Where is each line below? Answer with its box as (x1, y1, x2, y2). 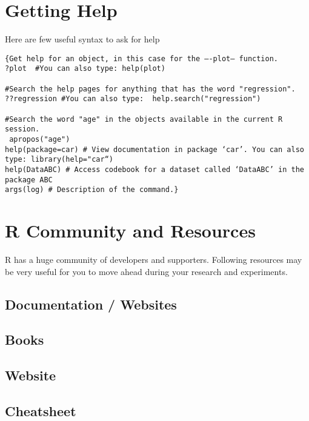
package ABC (5, 175, 53, 184)
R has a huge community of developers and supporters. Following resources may (5, 253, 302, 266)
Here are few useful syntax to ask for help (5, 33, 160, 45)
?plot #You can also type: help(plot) (5, 64, 165, 73)
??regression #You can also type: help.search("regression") (5, 94, 261, 104)
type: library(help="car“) (5, 155, 113, 164)
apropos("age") (9, 134, 70, 144)
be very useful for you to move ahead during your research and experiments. (5, 265, 288, 277)
